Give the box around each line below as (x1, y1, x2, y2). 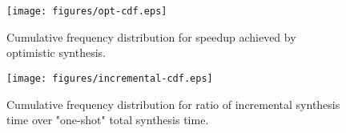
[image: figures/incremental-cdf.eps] (6, 72, 213, 84)
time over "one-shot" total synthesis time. (6, 111, 209, 128)
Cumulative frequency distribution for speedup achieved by (6, 28, 296, 45)
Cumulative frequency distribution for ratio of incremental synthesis (6, 95, 340, 112)
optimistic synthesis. (6, 44, 106, 61)
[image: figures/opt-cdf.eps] (6, 6, 167, 17)
